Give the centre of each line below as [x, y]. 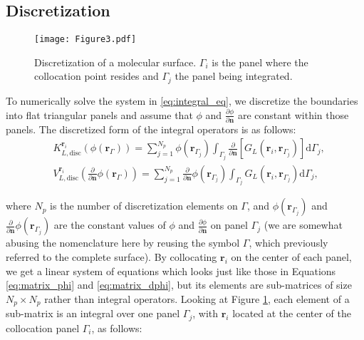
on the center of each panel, [291, 256]
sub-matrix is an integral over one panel [93, 313]
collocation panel [43, 328]
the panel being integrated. [234, 76]
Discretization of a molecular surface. [115, 62]
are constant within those [293, 114]
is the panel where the [260, 62]
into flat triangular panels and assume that [99, 114]
